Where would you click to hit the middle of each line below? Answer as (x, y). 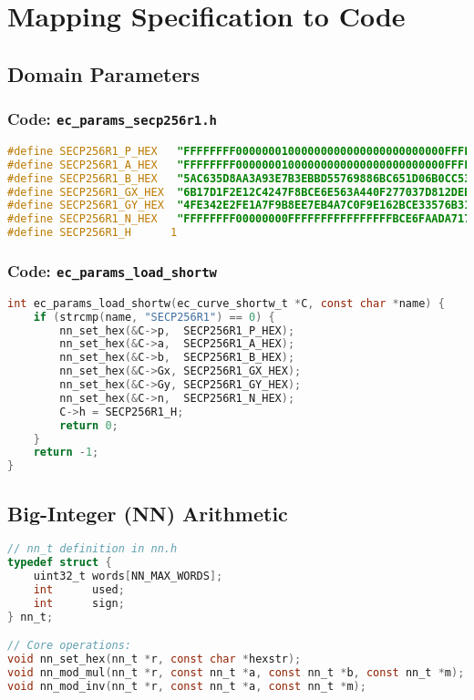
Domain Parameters (104, 73)
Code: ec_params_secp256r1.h (112, 119)
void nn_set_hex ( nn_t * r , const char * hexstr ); (155, 659)
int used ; (79, 590)
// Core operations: (70, 646)
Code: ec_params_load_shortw (112, 270)
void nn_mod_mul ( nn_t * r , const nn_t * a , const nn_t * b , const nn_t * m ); (236, 673)
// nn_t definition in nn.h (93, 549)
